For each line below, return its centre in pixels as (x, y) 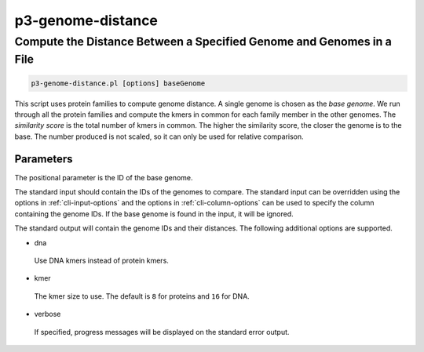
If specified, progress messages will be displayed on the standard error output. (162, 332)
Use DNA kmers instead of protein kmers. (101, 261)
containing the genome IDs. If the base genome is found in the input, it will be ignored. (154, 214)
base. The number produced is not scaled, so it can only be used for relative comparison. (159, 136)
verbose (48, 314)
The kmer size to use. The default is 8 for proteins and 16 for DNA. (142, 296)
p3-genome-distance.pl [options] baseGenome (118, 83)
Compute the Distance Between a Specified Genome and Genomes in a (203, 42)
